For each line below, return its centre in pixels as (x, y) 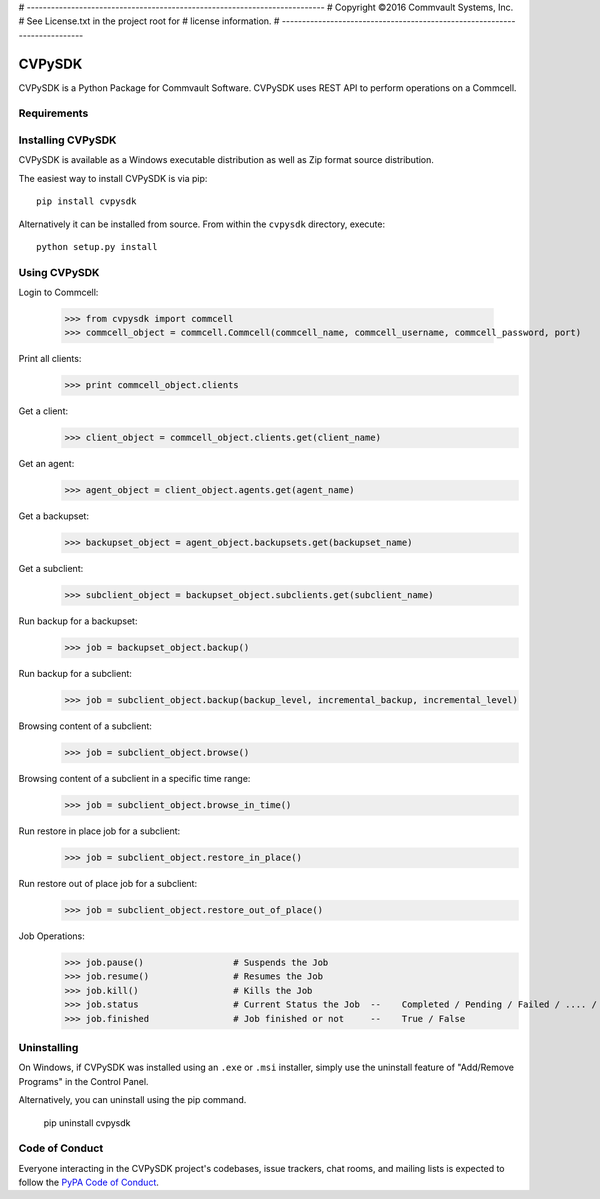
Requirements (53, 113)
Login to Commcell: (58, 292)
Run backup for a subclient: (75, 674)
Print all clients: (50, 359)
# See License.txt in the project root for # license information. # (149, 21)
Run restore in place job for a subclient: (99, 831)
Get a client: (43, 411)
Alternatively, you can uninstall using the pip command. (132, 1100)
